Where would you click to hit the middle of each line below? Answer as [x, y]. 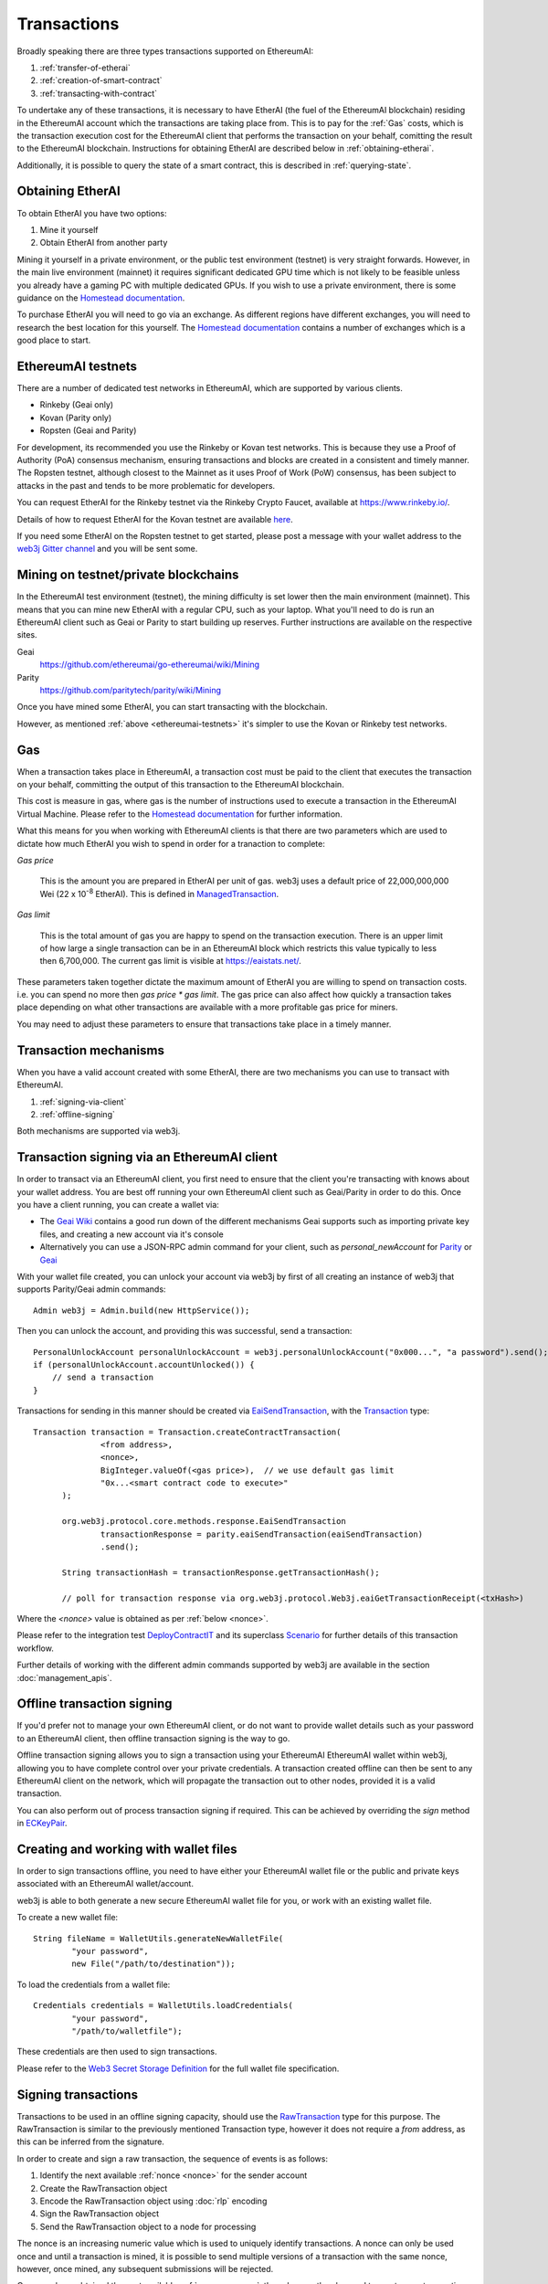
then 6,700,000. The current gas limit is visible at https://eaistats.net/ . [170, 961]
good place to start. [54, 340]
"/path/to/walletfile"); [127, 2031]
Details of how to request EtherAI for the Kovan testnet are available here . [155, 519]
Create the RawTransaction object [104, 2188]
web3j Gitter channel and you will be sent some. [107, 549]
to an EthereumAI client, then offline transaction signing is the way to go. [153, 1738]
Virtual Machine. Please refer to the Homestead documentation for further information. [179, 814]
